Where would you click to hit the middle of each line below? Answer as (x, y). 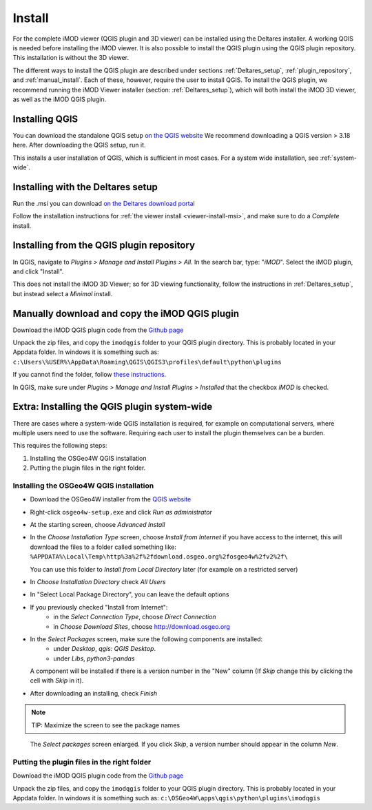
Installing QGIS (45, 119)
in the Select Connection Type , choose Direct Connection (135, 617)
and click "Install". (38, 271)
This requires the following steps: (60, 446)
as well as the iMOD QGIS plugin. (60, 99)
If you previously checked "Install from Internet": (99, 607)
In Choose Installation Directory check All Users (98, 581)
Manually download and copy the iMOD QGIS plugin (126, 313)
